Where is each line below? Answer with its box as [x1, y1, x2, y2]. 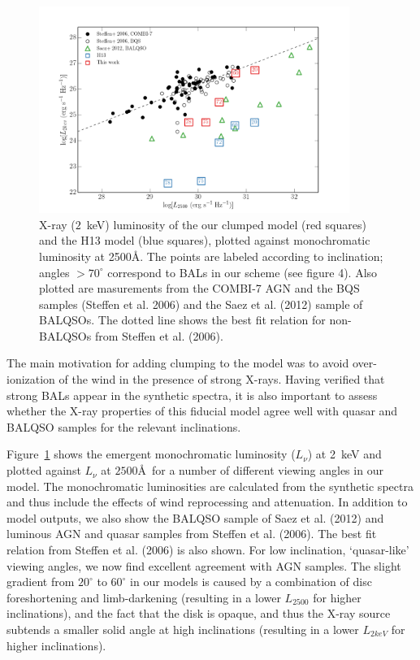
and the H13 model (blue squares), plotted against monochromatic [39, 232, 370, 249]
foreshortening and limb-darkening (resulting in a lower [6, 588, 281, 606]
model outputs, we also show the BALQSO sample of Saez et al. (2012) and [6, 509, 384, 526]
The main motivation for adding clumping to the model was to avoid [6, 354, 349, 371]
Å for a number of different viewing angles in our [137, 462, 383, 479]
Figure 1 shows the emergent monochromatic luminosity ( [6, 445, 296, 462]
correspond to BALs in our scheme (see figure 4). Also [107, 263, 378, 280]
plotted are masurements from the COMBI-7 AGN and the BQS [39, 280, 360, 297]
